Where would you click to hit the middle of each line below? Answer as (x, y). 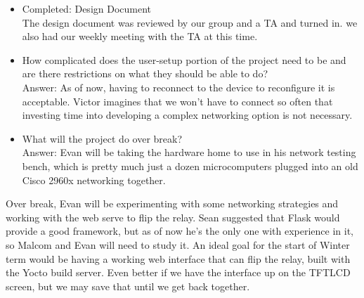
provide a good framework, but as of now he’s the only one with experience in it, (180, 231)
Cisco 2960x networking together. (94, 180)
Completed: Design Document (87, 8)
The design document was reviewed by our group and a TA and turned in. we (190, 22)
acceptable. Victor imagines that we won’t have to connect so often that (177, 101)
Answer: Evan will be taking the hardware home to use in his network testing (189, 152)
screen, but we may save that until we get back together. (128, 286)
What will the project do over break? (102, 138)
